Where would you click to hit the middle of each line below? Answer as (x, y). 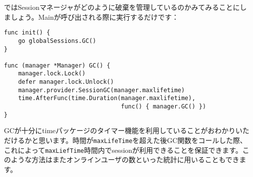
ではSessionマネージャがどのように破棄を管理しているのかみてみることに (122, 7)
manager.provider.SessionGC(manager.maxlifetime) (101, 90)
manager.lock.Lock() (52, 74)
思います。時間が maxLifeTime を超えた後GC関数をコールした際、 (143, 140)
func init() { (27, 33)
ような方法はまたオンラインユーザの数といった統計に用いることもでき (125, 159)
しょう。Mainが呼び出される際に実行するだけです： (95, 17)
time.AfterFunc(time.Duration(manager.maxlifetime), (107, 98)
